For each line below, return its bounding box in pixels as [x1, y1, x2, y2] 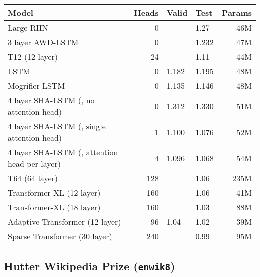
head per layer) [8, 158, 61, 169]
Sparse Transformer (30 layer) [8, 230, 112, 242]
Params [221, 7, 252, 18]
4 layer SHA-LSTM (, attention [8, 146, 118, 158]
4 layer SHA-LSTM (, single [8, 120, 106, 132]
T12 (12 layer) [8, 51, 58, 62]
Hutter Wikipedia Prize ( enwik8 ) [4, 258, 175, 274]
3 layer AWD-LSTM [8, 36, 79, 48]
